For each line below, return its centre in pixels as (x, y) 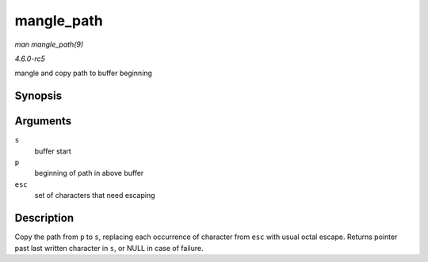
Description (44, 218)
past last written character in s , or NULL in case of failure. (109, 248)
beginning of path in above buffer (89, 173)
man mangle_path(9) (49, 44)
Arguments (43, 122)
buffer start (53, 151)
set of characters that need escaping (95, 196)
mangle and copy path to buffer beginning (83, 73)
